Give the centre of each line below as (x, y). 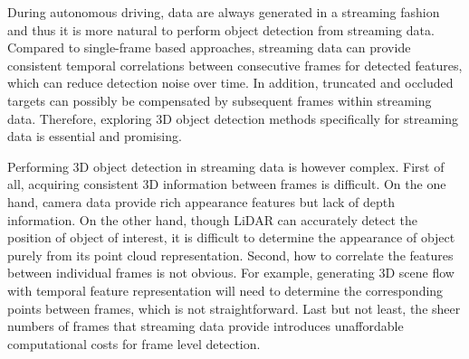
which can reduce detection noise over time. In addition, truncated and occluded (230, 83)
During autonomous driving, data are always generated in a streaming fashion (224, 12)
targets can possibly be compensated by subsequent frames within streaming (220, 100)
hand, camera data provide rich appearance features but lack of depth (201, 201)
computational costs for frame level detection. (134, 343)
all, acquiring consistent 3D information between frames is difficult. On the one (227, 184)
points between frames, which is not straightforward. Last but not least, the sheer (234, 308)
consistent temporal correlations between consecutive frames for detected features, (235, 65)
